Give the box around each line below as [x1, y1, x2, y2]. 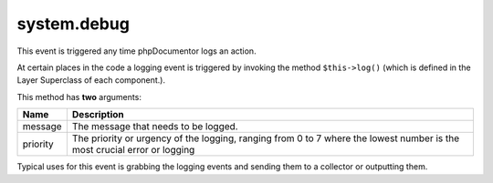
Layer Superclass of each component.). [16, 75, 166, 86]
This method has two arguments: [16, 91, 142, 102]
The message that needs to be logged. [71, 120, 238, 133]
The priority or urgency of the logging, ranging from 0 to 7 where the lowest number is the [71, 132, 460, 145]
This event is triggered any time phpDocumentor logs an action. [16, 46, 257, 56]
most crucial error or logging [71, 144, 195, 157]
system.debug [16, 14, 130, 34]
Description [71, 108, 124, 121]
